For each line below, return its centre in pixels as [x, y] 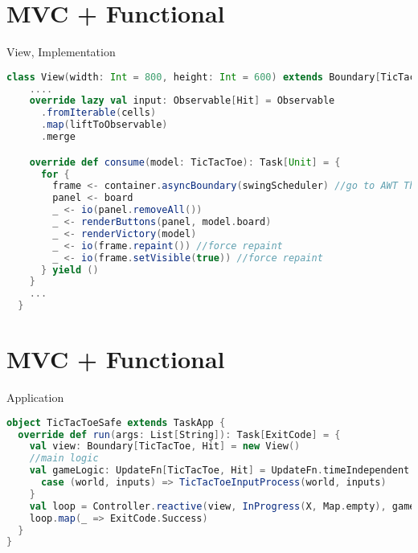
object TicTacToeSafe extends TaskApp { [116, 422]
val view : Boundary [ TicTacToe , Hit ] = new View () [165, 446]
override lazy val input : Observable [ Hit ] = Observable [182, 101]
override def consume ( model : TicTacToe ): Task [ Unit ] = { [185, 162]
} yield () [70, 270]
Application [35, 397]
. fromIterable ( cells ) [98, 113]
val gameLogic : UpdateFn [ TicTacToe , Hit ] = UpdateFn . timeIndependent [219, 471]
